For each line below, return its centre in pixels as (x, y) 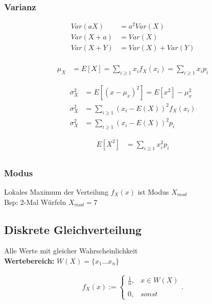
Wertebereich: (29, 261)
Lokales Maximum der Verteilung (56, 192)
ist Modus (153, 192)
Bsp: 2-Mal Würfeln (35, 202)
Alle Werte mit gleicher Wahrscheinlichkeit (71, 251)
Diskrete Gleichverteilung (73, 229)
